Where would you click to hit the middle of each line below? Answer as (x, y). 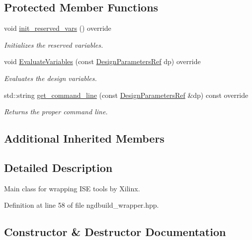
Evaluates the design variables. (50, 78)
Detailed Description (58, 167)
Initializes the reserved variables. (54, 44)
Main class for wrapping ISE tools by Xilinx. (72, 188)
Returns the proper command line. (56, 112)
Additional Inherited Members (84, 138)
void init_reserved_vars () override (58, 28)
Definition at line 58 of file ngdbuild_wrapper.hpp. (82, 205)
